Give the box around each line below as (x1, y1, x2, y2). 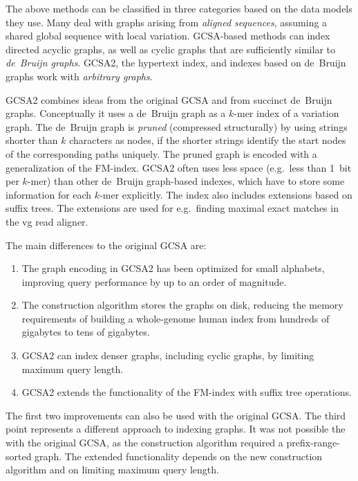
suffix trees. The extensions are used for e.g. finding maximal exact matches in (6, 201, 339, 215)
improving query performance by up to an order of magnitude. (21, 274, 287, 289)
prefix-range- (286, 435, 340, 450)
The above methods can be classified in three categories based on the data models (6, 1, 352, 15)
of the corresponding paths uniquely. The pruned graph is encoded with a (6, 146, 317, 161)
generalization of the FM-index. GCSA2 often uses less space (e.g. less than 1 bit (6, 160, 352, 174)
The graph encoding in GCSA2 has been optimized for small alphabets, (21, 261, 325, 275)
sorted (6, 448, 32, 463)
